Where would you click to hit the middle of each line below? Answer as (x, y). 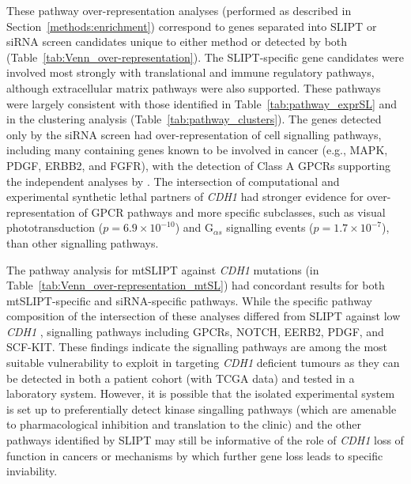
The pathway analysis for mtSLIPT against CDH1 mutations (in (163, 269)
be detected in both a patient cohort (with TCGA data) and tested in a (181, 378)
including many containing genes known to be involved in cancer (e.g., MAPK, (197, 150)
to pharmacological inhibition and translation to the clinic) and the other (184, 424)
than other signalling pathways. (83, 242)
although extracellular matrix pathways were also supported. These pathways (194, 87)
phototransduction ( (55, 227)
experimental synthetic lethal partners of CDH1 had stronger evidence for (185, 197)
